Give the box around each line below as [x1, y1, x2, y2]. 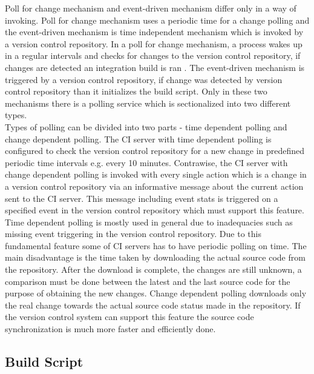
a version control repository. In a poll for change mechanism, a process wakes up [5, 37, 303, 50]
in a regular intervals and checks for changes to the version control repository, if [5, 49, 301, 62]
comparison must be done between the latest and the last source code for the [5, 275, 290, 287]
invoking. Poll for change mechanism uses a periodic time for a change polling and [5, 13, 310, 26]
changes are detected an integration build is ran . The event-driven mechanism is [5, 61, 305, 73]
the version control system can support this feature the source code [5, 310, 254, 323]
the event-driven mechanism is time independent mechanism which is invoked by [5, 25, 304, 38]
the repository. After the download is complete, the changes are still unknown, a [5, 263, 302, 276]
